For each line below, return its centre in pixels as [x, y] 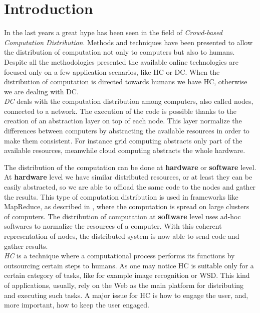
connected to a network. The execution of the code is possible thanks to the [120, 111]
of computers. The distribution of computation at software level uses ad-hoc [122, 216]
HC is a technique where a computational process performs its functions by [119, 256]
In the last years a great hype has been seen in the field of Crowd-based [113, 32]
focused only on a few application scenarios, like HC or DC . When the [112, 71]
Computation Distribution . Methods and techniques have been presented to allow [128, 42]
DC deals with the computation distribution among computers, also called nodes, [129, 101]
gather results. [26, 246]
